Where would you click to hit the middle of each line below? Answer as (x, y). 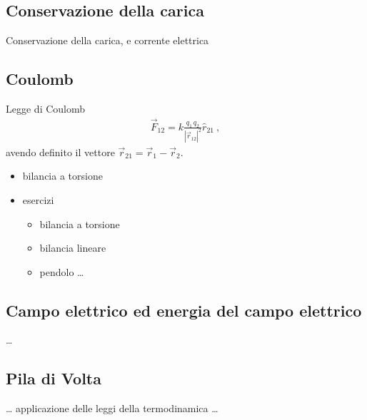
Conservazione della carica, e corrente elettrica (107, 40)
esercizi (38, 199)
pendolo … (62, 271)
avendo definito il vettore (60, 152)
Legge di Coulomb (46, 108)
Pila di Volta (54, 378)
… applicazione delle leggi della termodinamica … (112, 408)
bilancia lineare (73, 248)
